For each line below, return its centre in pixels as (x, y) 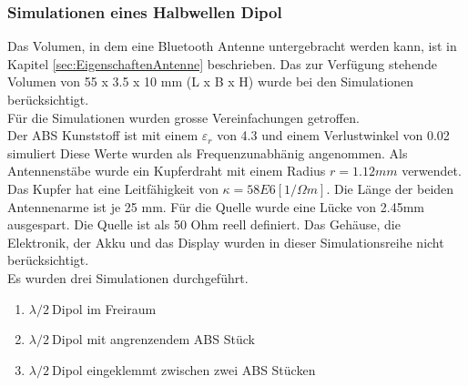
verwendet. (432, 171)
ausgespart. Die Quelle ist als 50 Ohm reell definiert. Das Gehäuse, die (204, 224)
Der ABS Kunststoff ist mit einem (103, 135)
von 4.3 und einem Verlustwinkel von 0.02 (333, 135)
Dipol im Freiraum (104, 308)
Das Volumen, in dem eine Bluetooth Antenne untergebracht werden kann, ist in (232, 46)
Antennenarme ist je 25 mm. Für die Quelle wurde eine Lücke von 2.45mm (216, 206)
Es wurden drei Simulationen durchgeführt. (128, 277)
